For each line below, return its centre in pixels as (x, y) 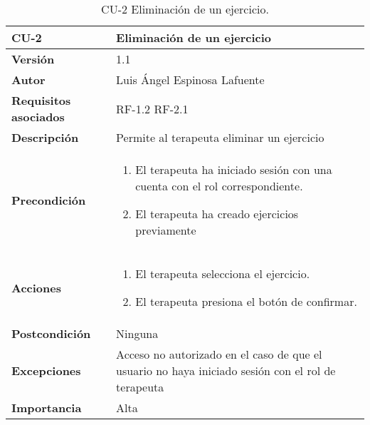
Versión (33, 59)
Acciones (36, 287)
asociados (38, 117)
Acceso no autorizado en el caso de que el (219, 354)
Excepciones (46, 370)
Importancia (47, 408)
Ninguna (137, 333)
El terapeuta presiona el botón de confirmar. (246, 301)
